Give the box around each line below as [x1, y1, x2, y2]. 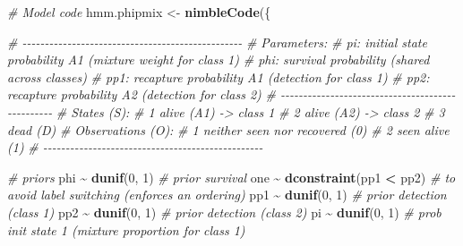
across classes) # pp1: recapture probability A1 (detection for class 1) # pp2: [7, 67, 430, 86]
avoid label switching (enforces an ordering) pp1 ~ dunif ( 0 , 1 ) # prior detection [7, 185, 447, 204]
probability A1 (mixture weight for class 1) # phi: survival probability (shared [7, 50, 430, 69]
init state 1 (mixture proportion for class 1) [7, 220, 245, 239]
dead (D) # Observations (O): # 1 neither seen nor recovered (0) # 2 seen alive [7, 120, 450, 139]
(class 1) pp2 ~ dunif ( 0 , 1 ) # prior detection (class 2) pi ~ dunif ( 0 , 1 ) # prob [7, 202, 442, 221]
